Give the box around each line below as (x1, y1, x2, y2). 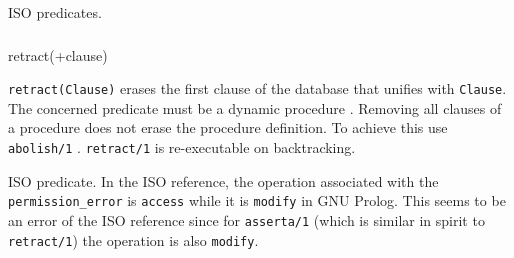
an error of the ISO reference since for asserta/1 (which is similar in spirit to (8, 209, 485, 230)
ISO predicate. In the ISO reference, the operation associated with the (8, 170, 439, 191)
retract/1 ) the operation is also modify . (8, 229, 259, 250)
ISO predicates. (8, 2, 102, 22)
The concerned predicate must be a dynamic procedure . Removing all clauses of (8, 97, 502, 118)
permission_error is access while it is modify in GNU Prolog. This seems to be (8, 190, 506, 211)
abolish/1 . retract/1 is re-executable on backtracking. (8, 136, 356, 157)
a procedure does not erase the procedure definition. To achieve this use (8, 117, 448, 138)
